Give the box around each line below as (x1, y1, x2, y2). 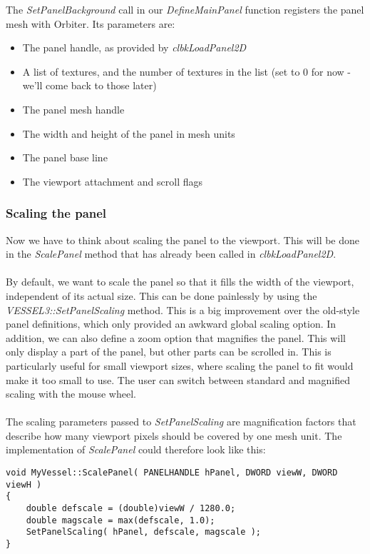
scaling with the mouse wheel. (6, 386, 136, 401)
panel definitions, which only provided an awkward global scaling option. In (6, 316, 336, 331)
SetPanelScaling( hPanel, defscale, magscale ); (26, 527, 261, 538)
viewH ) (6, 479, 42, 490)
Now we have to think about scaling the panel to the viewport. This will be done (6, 232, 360, 247)
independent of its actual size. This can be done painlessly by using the (6, 288, 317, 303)
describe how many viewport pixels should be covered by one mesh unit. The (6, 428, 342, 443)
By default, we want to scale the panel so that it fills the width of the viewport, (6, 274, 354, 289)
